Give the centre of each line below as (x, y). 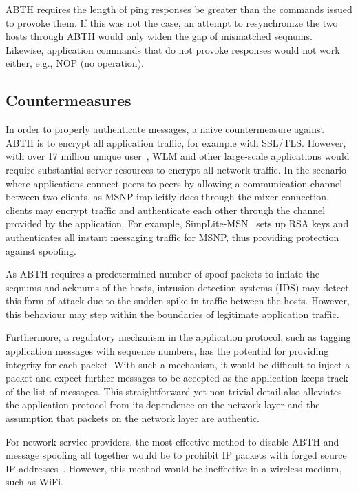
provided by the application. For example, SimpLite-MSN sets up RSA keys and (177, 223)
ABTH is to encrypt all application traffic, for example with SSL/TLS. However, (176, 142)
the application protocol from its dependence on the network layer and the (163, 405)
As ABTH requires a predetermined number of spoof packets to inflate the (163, 274)
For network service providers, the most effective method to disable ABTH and (172, 441)
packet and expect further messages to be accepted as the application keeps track (177, 378)
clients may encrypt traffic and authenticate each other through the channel (166, 210)
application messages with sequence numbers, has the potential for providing (167, 351)
